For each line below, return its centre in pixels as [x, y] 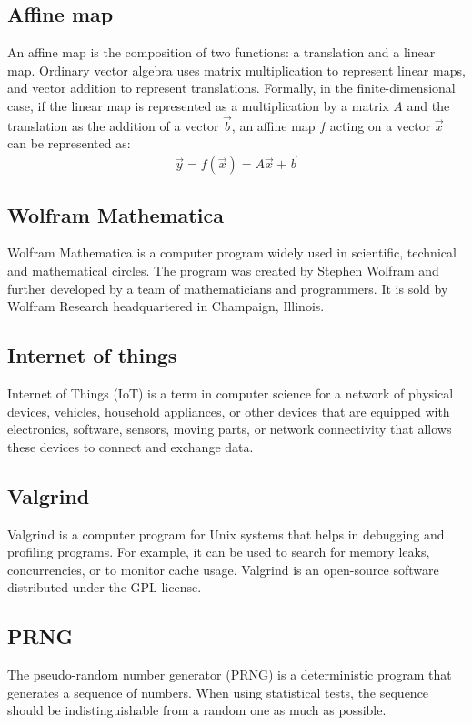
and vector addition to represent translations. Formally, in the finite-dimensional [231, 88]
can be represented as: [69, 143]
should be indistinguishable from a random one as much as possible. [197, 710]
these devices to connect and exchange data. [131, 446]
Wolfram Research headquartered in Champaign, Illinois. [166, 306]
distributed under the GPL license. [105, 587]
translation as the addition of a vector [113, 125]
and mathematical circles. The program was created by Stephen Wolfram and [223, 270]
